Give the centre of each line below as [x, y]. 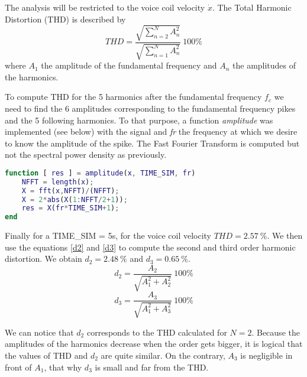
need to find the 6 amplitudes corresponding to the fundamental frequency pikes [150, 108]
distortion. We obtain [43, 259]
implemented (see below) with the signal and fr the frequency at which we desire [151, 131]
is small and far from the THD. [152, 367]
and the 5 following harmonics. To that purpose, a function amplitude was [139, 120]
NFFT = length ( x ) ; [58, 182]
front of [18, 367]
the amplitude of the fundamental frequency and [129, 65]
